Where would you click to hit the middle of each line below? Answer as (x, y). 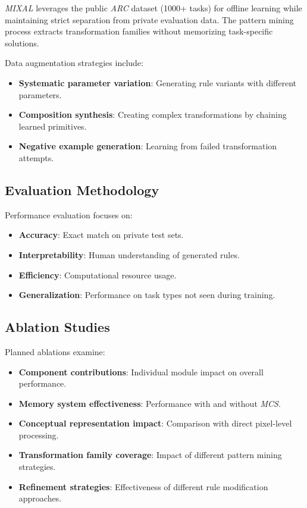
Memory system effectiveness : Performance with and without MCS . (150, 403)
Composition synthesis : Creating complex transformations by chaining (153, 115)
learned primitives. (53, 126)
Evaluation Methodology (82, 189)
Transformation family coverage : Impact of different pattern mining (150, 455)
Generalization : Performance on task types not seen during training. (147, 295)
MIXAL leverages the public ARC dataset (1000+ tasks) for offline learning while (153, 8)
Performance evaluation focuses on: (69, 214)
